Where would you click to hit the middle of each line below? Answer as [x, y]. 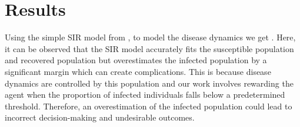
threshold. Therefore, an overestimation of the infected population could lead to [149, 106]
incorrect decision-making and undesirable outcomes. [100, 117]
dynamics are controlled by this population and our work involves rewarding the [149, 83]
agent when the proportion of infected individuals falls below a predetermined [145, 95]
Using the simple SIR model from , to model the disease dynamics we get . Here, [150, 37]
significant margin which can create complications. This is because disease [138, 71]
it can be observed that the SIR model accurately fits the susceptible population [149, 48]
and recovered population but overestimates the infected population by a [136, 60]
